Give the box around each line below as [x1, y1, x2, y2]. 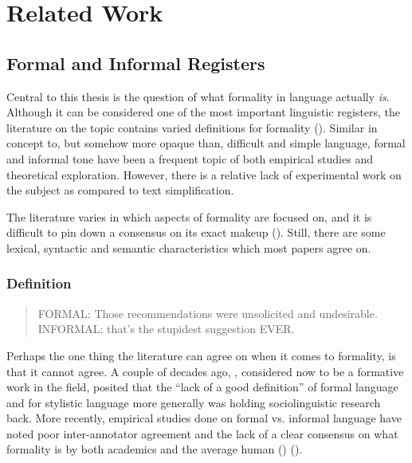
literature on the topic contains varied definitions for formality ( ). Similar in [6, 119, 378, 135]
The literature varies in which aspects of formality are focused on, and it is [6, 208, 372, 225]
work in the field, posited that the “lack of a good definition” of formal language [6, 379, 398, 395]
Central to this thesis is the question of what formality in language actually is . [6, 88, 390, 104]
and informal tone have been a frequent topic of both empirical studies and [6, 150, 373, 167]
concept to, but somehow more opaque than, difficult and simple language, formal [6, 135, 406, 151]
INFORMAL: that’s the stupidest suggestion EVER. [37, 320, 295, 337]
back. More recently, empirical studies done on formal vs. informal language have [6, 410, 402, 426]
